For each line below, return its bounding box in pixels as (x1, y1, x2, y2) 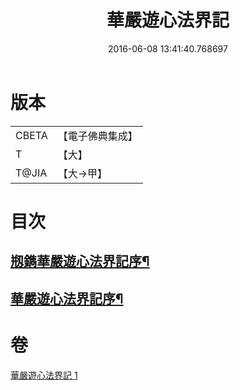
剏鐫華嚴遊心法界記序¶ (10, 253, 150, 270)
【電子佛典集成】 (57, 129, 138, 143)
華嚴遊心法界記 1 (10, 369, 78, 381)
